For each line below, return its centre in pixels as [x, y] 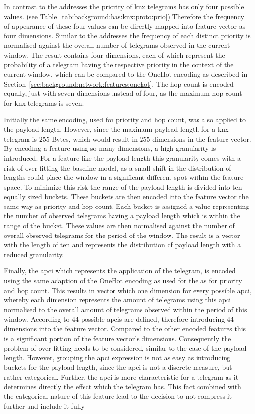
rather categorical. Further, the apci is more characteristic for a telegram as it [121, 376]
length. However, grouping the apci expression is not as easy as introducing [117, 357]
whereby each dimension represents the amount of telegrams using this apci [118, 300]
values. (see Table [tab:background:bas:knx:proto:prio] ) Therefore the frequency [124, 16]
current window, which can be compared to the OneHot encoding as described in [126, 74]
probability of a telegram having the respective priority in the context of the [119, 64]
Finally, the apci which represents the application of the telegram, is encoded [120, 271]
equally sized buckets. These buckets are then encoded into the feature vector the [126, 196]
